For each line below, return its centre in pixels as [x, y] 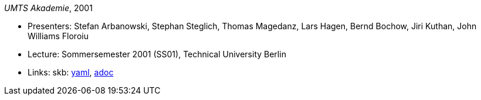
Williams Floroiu [58, 36]
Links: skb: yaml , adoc [71, 72]
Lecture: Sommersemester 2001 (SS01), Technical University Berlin [157, 54]
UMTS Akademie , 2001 [48, 8]
